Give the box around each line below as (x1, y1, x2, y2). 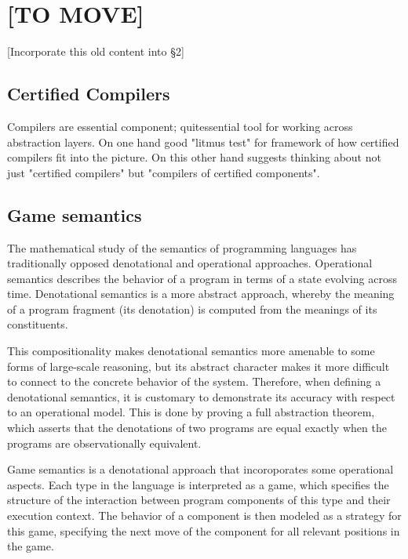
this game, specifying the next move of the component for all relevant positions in (7, 522, 400, 539)
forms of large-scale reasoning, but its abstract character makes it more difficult (7, 358, 390, 374)
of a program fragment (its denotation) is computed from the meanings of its (7, 300, 377, 317)
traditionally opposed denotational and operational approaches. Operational (7, 255, 373, 271)
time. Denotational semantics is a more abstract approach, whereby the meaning (7, 285, 395, 302)
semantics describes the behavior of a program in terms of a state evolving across (7, 270, 398, 286)
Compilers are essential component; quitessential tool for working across (7, 118, 353, 134)
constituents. (7, 316, 68, 332)
